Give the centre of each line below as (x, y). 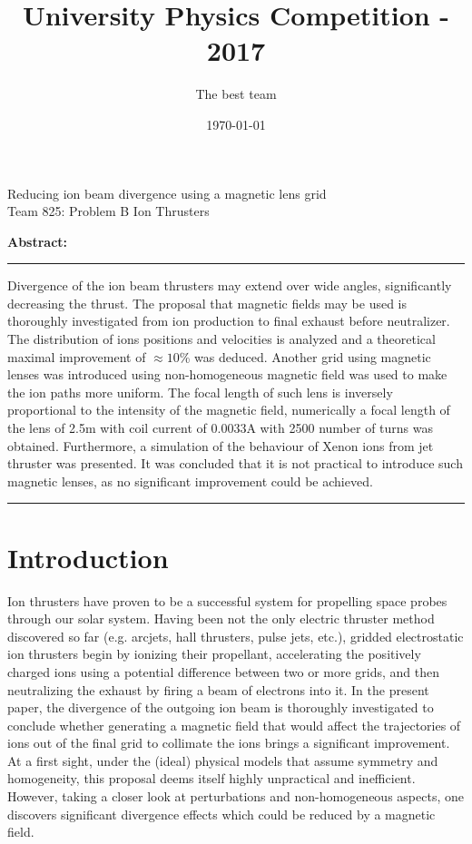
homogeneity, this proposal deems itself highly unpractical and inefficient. (211, 778)
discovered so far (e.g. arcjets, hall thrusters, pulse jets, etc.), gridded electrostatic (236, 636)
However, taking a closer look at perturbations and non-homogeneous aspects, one (236, 796)
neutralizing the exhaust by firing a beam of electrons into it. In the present (218, 689)
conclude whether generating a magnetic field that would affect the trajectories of (234, 725)
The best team (236, 94)
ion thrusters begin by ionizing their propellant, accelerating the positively (214, 654)
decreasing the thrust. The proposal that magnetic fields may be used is (207, 303)
